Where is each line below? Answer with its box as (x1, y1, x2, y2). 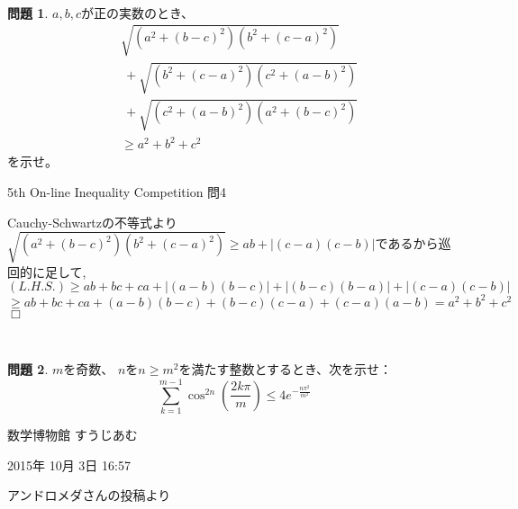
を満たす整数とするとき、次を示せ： (178, 360, 393, 379)
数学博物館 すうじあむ (7, 425, 138, 444)
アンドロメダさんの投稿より (7, 486, 171, 505)
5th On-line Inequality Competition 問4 (7, 183, 227, 201)
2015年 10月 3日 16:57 (7, 455, 131, 474)
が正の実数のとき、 (80, 3, 194, 22)
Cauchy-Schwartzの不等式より (7, 212, 177, 231)
